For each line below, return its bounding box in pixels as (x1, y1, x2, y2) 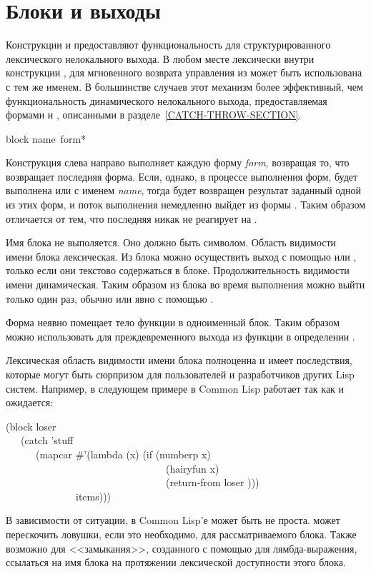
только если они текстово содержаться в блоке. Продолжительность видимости (6, 263, 350, 278)
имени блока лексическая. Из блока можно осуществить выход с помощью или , (6, 248, 357, 263)
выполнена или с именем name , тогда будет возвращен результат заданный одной (6, 183, 362, 198)
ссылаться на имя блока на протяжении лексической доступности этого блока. (6, 555, 346, 570)
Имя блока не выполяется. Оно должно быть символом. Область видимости (6, 235, 337, 250)
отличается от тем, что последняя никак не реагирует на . (6, 211, 257, 226)
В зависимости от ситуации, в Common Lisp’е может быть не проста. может (6, 513, 340, 528)
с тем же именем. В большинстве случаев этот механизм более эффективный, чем (6, 79, 363, 94)
